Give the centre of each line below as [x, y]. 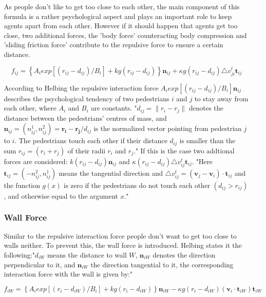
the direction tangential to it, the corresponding [162, 264]
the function [22, 185]
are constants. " [114, 108]
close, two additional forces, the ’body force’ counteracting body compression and [125, 35]
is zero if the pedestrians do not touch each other [137, 185]
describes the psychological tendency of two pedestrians [87, 98]
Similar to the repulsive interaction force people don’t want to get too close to [120, 235]
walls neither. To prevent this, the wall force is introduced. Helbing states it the [123, 245]
